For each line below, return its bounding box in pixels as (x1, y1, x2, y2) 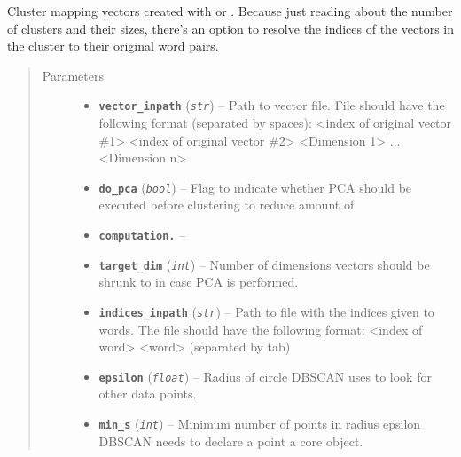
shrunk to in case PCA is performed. (98, 272, 299, 291)
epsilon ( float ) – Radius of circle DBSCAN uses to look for (98, 366, 432, 385)
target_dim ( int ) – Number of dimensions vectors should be (98, 255, 430, 273)
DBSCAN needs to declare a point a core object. (98, 431, 363, 450)
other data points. (98, 384, 197, 403)
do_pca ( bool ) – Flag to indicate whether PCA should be (98, 177, 412, 196)
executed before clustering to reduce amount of (98, 195, 355, 214)
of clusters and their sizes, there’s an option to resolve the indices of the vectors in (7, 19, 454, 37)
